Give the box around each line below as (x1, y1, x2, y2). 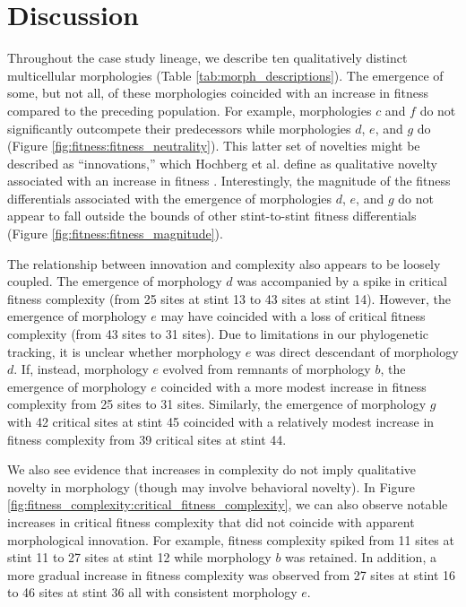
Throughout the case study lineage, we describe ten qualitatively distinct (7, 48, 408, 67)
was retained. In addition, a (285, 548, 436, 567)
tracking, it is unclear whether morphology (7, 342, 242, 360)
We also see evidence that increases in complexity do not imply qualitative (7, 460, 417, 479)
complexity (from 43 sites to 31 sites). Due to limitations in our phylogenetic (7, 325, 429, 343)
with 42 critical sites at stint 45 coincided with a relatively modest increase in (7, 412, 435, 430)
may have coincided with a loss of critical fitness (160, 307, 426, 325)
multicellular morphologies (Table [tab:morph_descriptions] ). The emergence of (7, 65, 444, 84)
